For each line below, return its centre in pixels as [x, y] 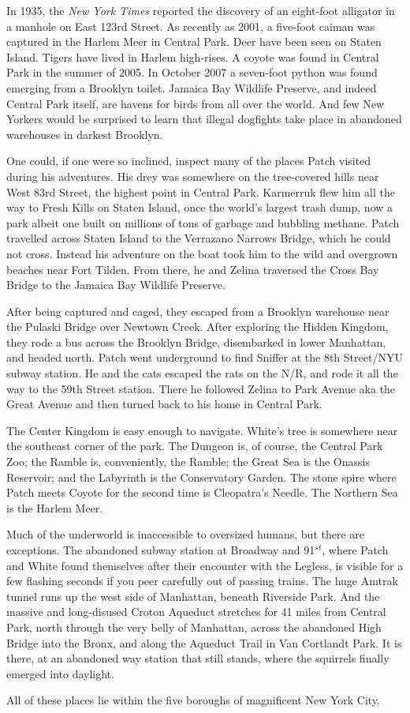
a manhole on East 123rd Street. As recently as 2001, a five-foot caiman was [191, 26]
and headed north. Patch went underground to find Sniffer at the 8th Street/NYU [205, 357]
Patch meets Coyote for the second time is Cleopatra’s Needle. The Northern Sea [202, 492]
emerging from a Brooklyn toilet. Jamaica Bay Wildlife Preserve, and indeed [192, 87]
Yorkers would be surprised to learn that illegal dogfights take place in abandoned [204, 119]
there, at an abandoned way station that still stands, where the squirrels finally [198, 658]
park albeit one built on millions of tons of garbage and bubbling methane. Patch [203, 222]
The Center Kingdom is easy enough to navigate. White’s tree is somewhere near [202, 430]
